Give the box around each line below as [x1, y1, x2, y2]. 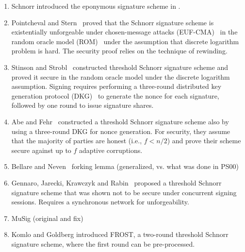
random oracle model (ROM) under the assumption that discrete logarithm [11, 36, 239, 46]
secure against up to [11, 145, 71, 155]
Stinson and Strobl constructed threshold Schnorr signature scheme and [11, 62, 229, 72]
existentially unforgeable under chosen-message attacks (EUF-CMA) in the [11, 27, 238, 37]
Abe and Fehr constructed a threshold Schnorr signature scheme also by [11, 116, 229, 126]
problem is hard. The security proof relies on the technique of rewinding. [11, 46, 228, 56]
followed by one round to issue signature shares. [11, 100, 154, 110]
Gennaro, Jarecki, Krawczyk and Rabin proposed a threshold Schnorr [11, 177, 222, 187]
